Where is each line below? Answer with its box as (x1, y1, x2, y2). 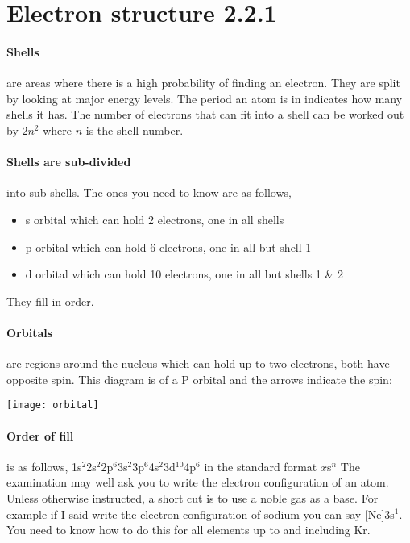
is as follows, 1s (6, 457, 82, 474)
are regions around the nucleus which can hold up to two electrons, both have (6, 355, 390, 372)
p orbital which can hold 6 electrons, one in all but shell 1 (25, 238, 312, 255)
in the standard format (204, 457, 317, 474)
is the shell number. (85, 121, 184, 138)
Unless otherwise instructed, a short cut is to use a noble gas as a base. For (6, 489, 379, 506)
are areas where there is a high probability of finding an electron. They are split (6, 74, 400, 91)
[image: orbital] (6, 399, 99, 411)
